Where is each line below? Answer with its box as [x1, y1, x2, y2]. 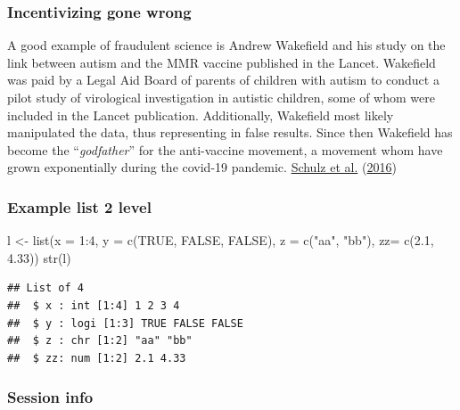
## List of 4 [7, 282, 84, 295]
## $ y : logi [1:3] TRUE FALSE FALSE [7, 316, 243, 330]
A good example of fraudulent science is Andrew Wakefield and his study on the [7, 36, 446, 54]
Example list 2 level [7, 195, 152, 217]
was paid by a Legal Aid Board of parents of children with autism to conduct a [7, 70, 439, 89]
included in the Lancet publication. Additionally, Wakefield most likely [7, 105, 394, 124]
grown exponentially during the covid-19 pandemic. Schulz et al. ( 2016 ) [7, 158, 397, 176]
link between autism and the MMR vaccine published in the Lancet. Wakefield [7, 53, 436, 71]
